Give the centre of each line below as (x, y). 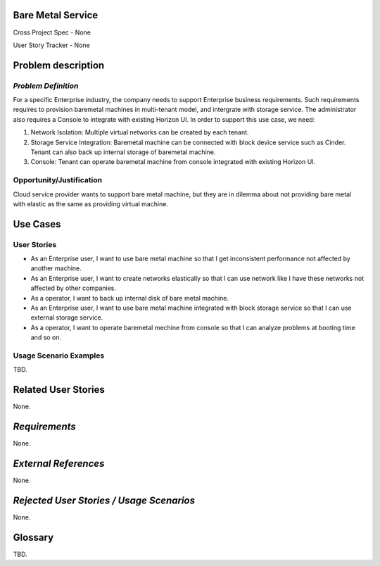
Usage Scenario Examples (59, 356)
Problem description (59, 65)
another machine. (56, 268)
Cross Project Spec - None (52, 32)
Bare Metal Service (56, 15)
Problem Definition (46, 86)
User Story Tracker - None (52, 45)
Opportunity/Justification (57, 180)
